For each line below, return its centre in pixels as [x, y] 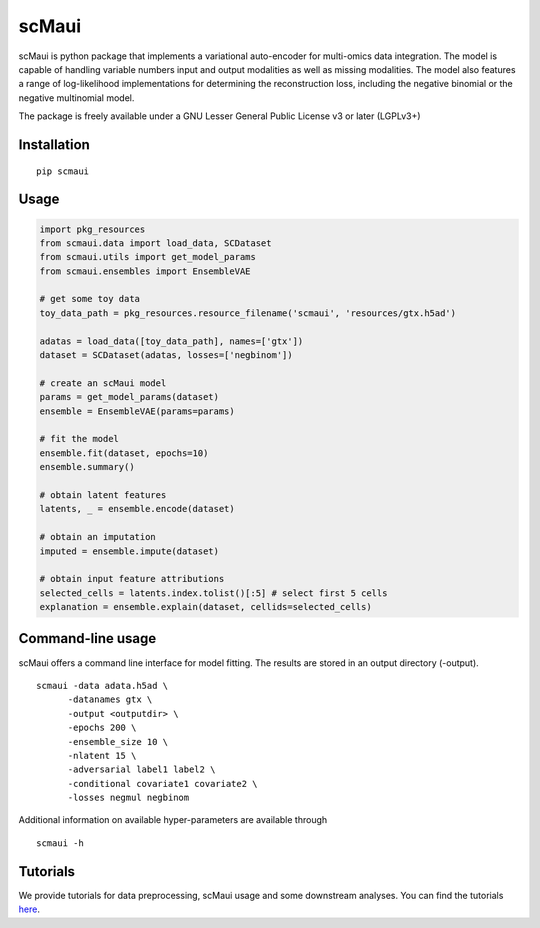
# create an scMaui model [103, 383]
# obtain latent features [103, 494]
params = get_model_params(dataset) [129, 397]
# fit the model [79, 439]
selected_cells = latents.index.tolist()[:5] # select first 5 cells [213, 593]
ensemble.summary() [87, 467]
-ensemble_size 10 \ [118, 741]
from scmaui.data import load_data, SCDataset [155, 243]
